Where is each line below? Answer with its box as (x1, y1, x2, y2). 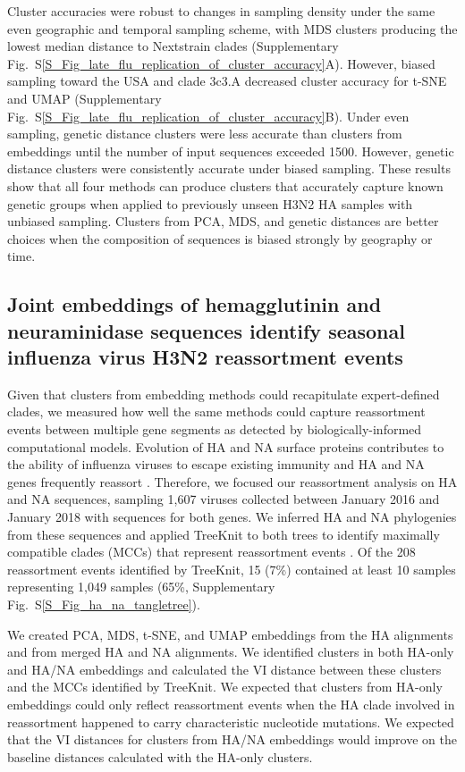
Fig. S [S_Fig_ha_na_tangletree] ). (7, 595, 200, 614)
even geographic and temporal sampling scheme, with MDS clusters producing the (7, 19, 458, 38)
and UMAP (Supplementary (7, 88, 162, 107)
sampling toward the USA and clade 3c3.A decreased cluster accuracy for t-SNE (7, 71, 447, 90)
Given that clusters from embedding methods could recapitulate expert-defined (7, 384, 440, 403)
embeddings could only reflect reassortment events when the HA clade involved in (7, 694, 455, 713)
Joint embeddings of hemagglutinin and (7, 290, 382, 318)
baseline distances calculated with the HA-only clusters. (7, 747, 313, 766)
